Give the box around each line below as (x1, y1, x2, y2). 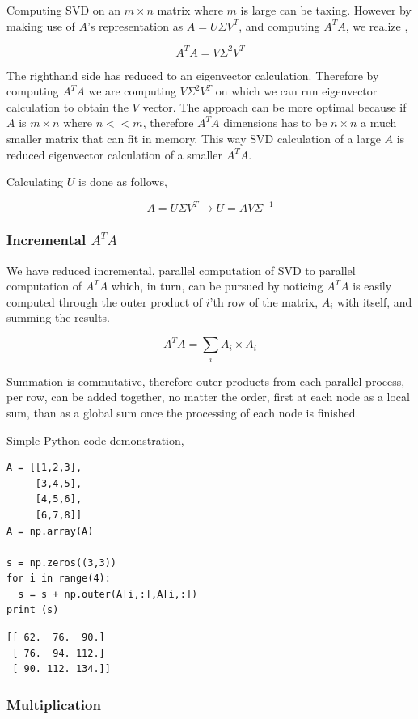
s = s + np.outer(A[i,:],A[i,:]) (18, 588, 198, 600)
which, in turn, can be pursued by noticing (111, 277, 323, 294)
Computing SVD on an (6, 2, 120, 18)
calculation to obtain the (6, 98, 129, 115)
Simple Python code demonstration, (6, 431, 184, 448)
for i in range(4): (6, 573, 111, 585)
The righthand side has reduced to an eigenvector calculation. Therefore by (6, 66, 379, 83)
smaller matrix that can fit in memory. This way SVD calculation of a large (6, 130, 381, 147)
